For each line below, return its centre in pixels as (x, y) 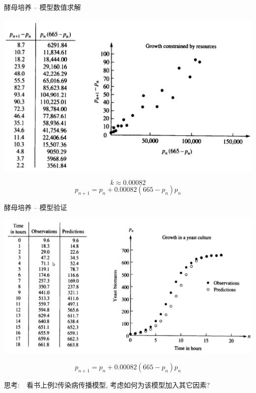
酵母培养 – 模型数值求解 (43, 7)
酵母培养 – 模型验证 (36, 207)
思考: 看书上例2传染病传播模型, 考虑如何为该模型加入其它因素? (107, 384)
